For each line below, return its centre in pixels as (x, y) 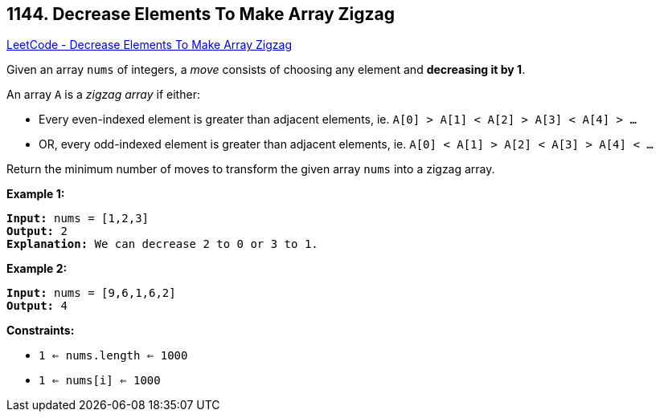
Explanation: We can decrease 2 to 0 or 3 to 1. (162, 244)
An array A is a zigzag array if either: (103, 95)
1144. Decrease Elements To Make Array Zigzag (201, 14)
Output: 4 (37, 306)
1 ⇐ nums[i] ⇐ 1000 (100, 381)
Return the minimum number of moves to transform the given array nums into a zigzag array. (251, 169)
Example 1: (36, 194)
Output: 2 (37, 231)
